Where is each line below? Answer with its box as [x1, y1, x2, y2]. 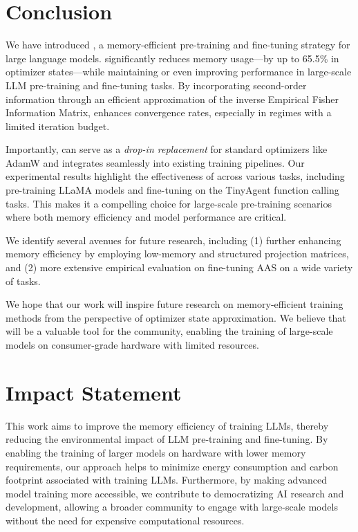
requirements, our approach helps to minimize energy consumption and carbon [6, 459, 339, 473]
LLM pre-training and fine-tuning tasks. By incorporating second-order [6, 77, 307, 92]
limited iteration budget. [6, 118, 110, 133]
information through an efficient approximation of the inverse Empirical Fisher [6, 91, 339, 106]
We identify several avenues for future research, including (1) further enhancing [6, 232, 341, 247]
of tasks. [6, 273, 41, 288]
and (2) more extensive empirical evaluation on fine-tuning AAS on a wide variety [6, 260, 353, 275]
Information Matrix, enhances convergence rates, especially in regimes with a [6, 105, 332, 120]
